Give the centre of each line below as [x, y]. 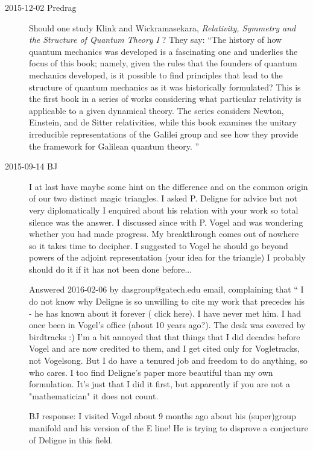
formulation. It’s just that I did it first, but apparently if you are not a [160, 384]
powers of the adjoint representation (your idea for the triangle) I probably [167, 257]
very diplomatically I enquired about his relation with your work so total [164, 210]
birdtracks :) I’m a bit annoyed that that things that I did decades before [165, 336]
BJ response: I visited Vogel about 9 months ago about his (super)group [163, 416]
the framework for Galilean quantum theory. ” [114, 146]
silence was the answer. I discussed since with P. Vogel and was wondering [166, 222]
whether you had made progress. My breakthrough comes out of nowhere [164, 234]
